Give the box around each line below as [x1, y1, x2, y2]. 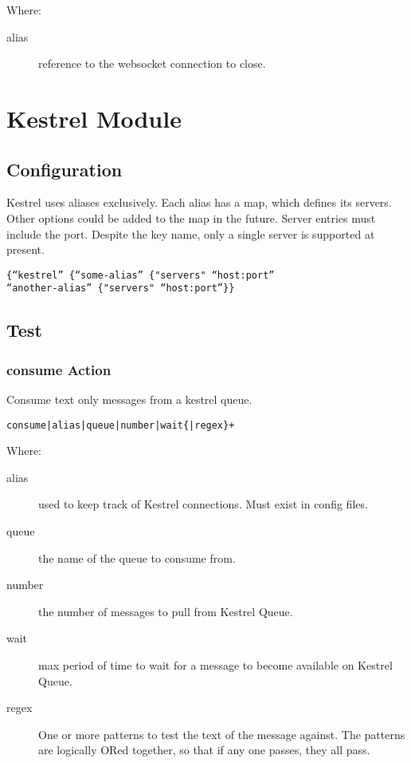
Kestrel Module [6, 101, 182, 134]
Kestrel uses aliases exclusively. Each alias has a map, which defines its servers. [6, 194, 392, 211]
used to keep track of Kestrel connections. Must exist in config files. [38, 496, 368, 512]
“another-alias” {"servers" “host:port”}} [6, 283, 235, 295]
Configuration [6, 156, 123, 181]
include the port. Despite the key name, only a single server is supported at [6, 225, 375, 242]
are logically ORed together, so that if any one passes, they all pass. [38, 741, 370, 758]
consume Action [6, 359, 112, 379]
